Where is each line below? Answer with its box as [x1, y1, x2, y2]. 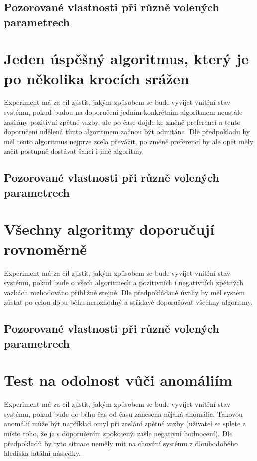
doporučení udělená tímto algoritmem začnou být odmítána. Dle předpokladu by [4, 126, 250, 137]
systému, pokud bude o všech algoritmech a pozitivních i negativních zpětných [4, 277, 243, 288]
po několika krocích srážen [4, 68, 189, 88]
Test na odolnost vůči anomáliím [4, 370, 233, 390]
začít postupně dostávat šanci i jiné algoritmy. [4, 146, 144, 156]
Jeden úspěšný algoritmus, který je [4, 48, 249, 69]
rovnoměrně [4, 238, 87, 259]
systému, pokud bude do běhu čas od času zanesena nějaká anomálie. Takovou [4, 408, 243, 419]
